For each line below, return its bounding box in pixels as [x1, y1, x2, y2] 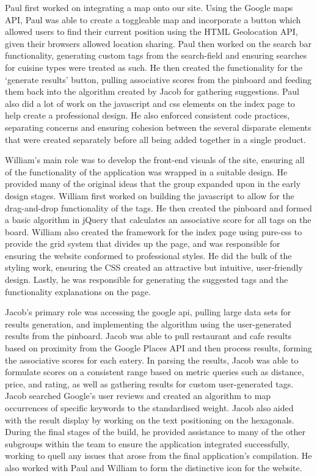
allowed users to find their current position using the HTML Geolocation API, [5, 25, 298, 38]
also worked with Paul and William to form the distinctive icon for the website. [5, 461, 302, 474]
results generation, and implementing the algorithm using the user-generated [5, 317, 292, 330]
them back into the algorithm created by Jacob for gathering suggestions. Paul [5, 85, 299, 98]
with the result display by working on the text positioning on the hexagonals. [5, 413, 294, 426]
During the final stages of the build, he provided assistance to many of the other [5, 425, 305, 438]
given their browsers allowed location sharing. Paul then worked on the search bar [5, 37, 312, 49]
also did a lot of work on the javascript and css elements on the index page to [5, 97, 295, 109]
